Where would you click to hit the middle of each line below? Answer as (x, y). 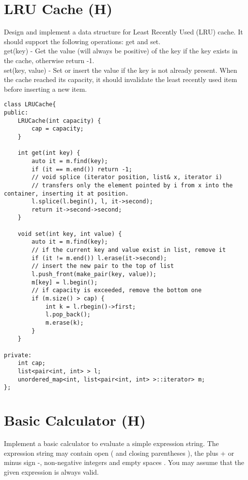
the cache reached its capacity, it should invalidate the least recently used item (121, 79)
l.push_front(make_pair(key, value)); (94, 274)
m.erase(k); (64, 323)
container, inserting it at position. (66, 193)
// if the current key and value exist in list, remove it (129, 250)
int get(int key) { (49, 153)
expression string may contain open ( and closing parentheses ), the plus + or (119, 453)
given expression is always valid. (51, 472)
